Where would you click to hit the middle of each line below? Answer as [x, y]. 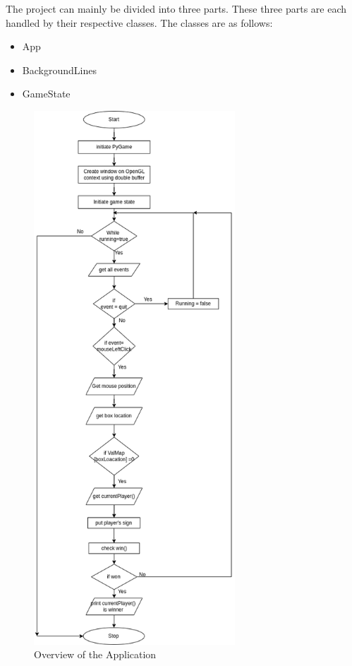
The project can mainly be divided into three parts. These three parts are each [176, 8]
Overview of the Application [95, 654]
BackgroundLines [59, 70]
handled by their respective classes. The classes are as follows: [139, 22]
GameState [46, 94]
